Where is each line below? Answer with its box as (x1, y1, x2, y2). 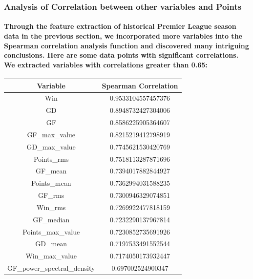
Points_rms (33, 153, 69, 164)
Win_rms (37, 202, 66, 212)
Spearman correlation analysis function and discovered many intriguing (4, 40, 249, 50)
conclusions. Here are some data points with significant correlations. (4, 50, 239, 60)
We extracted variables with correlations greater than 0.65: (4, 59, 208, 69)
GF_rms (38, 190, 64, 200)
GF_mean (36, 166, 67, 176)
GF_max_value (27, 129, 76, 139)
